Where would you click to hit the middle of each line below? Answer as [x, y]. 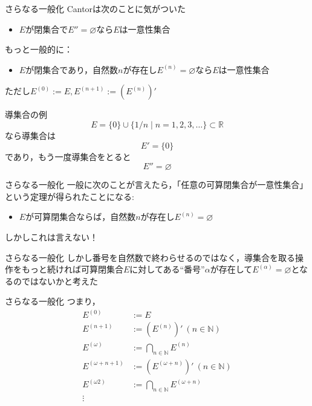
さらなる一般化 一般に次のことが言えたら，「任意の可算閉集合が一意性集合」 [157, 185]
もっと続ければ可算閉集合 [72, 269]
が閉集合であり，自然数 [72, 69]
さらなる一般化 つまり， [53, 301]
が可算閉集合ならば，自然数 [81, 217]
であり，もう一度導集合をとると [68, 156]
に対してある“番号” [167, 269]
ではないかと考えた [60, 281]
